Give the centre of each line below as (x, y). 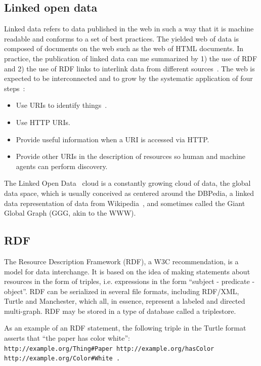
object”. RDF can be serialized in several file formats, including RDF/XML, (122, 291)
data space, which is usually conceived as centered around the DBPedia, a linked (129, 193)
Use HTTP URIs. (43, 122)
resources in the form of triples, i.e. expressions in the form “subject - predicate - (129, 281)
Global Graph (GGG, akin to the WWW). (70, 213)
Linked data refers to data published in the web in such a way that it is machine (129, 29)
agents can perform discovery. (62, 166)
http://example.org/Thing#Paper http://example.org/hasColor (109, 349)
